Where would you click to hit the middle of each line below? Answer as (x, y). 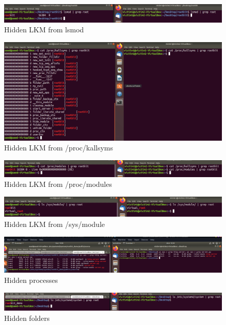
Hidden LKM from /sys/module (55, 224)
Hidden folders (27, 318)
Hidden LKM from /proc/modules (58, 184)
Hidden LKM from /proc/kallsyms (59, 148)
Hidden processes (31, 280)
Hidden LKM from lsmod (44, 30)
